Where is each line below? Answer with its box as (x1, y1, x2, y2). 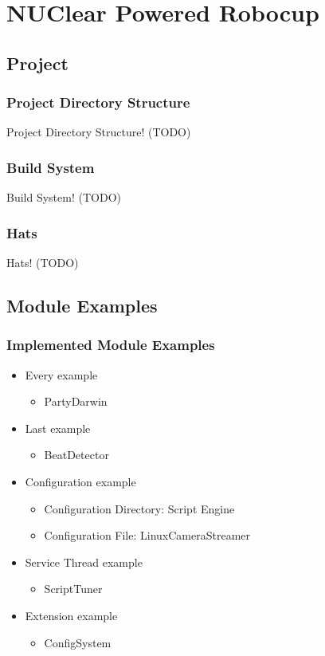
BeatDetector (44, 446, 109, 463)
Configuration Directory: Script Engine (44, 500, 235, 517)
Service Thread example (25, 553, 143, 570)
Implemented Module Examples (6, 335, 215, 355)
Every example (25, 366, 98, 383)
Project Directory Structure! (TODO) (6, 124, 191, 140)
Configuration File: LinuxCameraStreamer (44, 527, 251, 544)
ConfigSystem (44, 634, 112, 650)
